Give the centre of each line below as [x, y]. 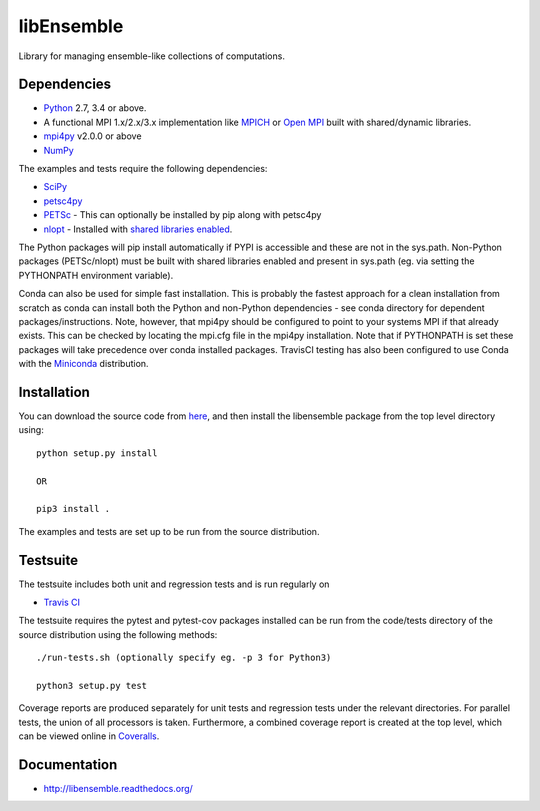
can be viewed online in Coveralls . [89, 736]
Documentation [68, 764]
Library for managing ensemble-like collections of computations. [151, 56]
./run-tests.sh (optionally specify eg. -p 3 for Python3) [184, 658]
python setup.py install [97, 453]
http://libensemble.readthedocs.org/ [118, 789]
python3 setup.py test [92, 685]
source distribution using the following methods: [118, 634]
